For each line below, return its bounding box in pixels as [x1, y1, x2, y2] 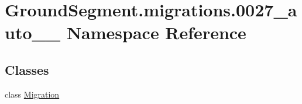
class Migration [5, 88, 60, 100]
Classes [5, 60, 49, 78]
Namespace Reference [66, 20, 246, 44]
